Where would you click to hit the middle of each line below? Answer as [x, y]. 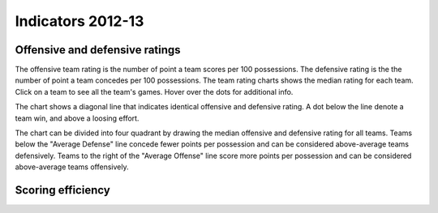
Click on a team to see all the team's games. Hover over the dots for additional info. [154, 92]
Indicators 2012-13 [79, 21]
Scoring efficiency [63, 190]
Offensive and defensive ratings [98, 50]
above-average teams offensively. [72, 167]
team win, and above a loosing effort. [77, 118]
